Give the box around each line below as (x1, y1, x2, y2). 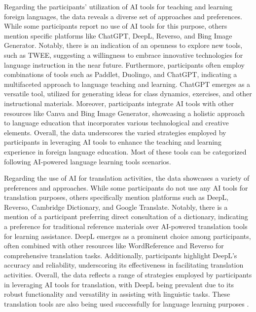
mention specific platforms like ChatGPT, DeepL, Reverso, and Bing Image (4, 30, 232, 40)
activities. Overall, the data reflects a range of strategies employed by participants (4, 270, 252, 280)
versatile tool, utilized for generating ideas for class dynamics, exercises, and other (4, 88, 252, 99)
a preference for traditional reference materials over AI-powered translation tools (4, 221, 248, 232)
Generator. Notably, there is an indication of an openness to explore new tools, (4, 40, 243, 50)
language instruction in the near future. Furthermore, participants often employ (4, 59, 245, 70)
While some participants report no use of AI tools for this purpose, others (4, 21, 227, 31)
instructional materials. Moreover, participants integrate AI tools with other (4, 98, 234, 108)
